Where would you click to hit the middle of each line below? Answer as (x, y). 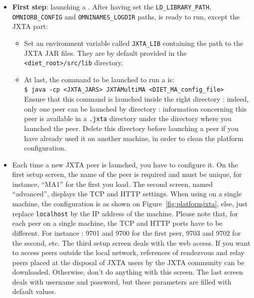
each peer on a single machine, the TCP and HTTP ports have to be (117, 223)
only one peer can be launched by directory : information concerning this (135, 108)
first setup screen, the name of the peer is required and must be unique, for (127, 174)
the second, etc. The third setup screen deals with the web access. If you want (131, 242)
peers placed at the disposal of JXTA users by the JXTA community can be (128, 262)
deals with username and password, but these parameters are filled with (122, 281)
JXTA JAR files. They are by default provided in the (105, 53)
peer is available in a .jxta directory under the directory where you (128, 118)
